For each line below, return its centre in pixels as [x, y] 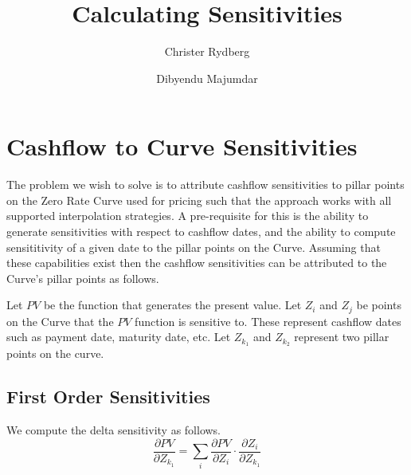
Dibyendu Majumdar [207, 78]
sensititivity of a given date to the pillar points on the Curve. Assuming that [194, 247]
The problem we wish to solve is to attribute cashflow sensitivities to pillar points [205, 185]
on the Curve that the [60, 321]
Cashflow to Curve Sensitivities [182, 146]
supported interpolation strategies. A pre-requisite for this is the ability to [188, 216]
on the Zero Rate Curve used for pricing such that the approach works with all [199, 200]
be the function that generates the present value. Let [172, 305]
